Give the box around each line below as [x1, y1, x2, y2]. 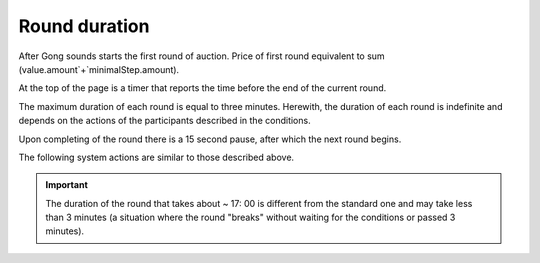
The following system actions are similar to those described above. [18, 151, 295, 163]
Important [45, 179, 89, 191]
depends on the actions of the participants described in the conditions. [18, 115, 311, 127]
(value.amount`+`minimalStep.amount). [18, 63, 180, 75]
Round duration [18, 15, 150, 37]
